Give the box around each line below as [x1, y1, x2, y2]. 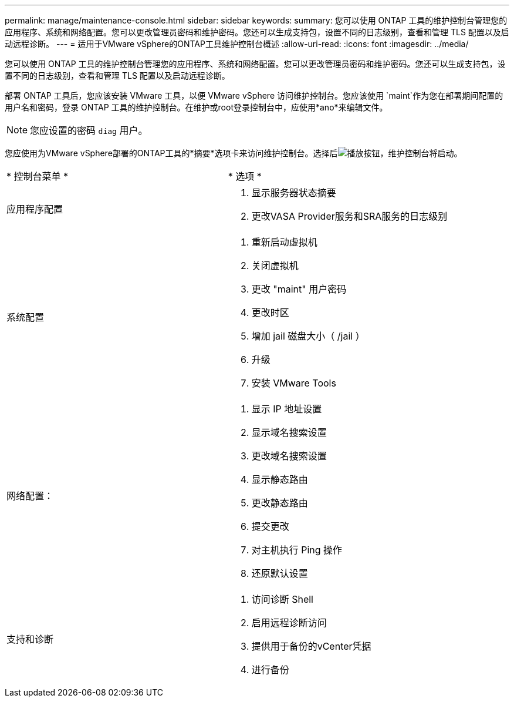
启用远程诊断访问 [251, 617, 327, 629]
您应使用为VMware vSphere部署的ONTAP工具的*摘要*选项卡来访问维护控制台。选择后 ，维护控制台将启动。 [5, 148, 462, 158]
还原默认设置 [251, 567, 308, 579]
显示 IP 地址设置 [251, 403, 322, 415]
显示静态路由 [251, 473, 308, 485]
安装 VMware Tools [251, 377, 336, 389]
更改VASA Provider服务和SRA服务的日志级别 [251, 210, 448, 222]
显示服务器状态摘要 [251, 187, 336, 199]
